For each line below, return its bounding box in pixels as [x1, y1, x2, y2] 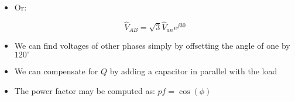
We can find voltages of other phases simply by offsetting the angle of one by [14, 39, 290, 52]
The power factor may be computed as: [14, 84, 155, 96]
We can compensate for [14, 65, 98, 77]
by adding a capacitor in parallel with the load [109, 65, 277, 77]
